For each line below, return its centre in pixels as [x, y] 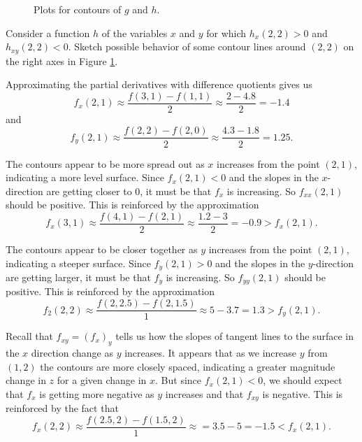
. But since [179, 380]
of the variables [135, 33]
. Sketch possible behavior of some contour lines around [187, 47]
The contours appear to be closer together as [102, 249]
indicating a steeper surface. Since [78, 263]
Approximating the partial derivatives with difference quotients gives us [159, 84]
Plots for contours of [78, 9]
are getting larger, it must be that [78, 277]
